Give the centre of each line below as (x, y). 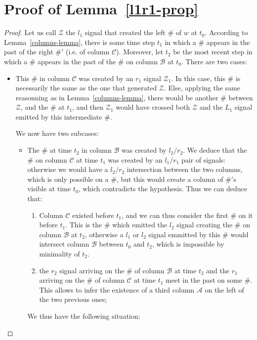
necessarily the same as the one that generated (86, 88)
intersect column (64, 244)
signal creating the (205, 225)
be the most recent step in (213, 52)
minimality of (60, 254)
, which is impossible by (188, 244)
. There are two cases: (214, 61)
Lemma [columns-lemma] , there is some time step (80, 42)
